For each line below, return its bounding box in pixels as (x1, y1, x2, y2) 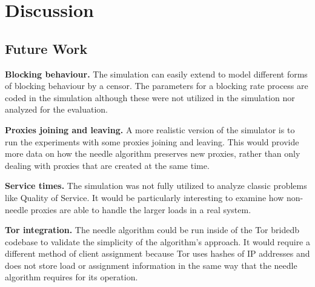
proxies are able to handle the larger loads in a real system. (30, 203, 251, 216)
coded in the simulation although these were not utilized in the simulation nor (5, 91, 295, 104)
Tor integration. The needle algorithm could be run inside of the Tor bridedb (5, 223, 299, 236)
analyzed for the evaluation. (5, 103, 108, 116)
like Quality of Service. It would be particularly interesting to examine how (5, 191, 284, 203)
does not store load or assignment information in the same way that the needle (5, 259, 297, 271)
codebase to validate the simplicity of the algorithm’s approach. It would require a (5, 235, 310, 248)
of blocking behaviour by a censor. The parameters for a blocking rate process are (5, 79, 308, 92)
